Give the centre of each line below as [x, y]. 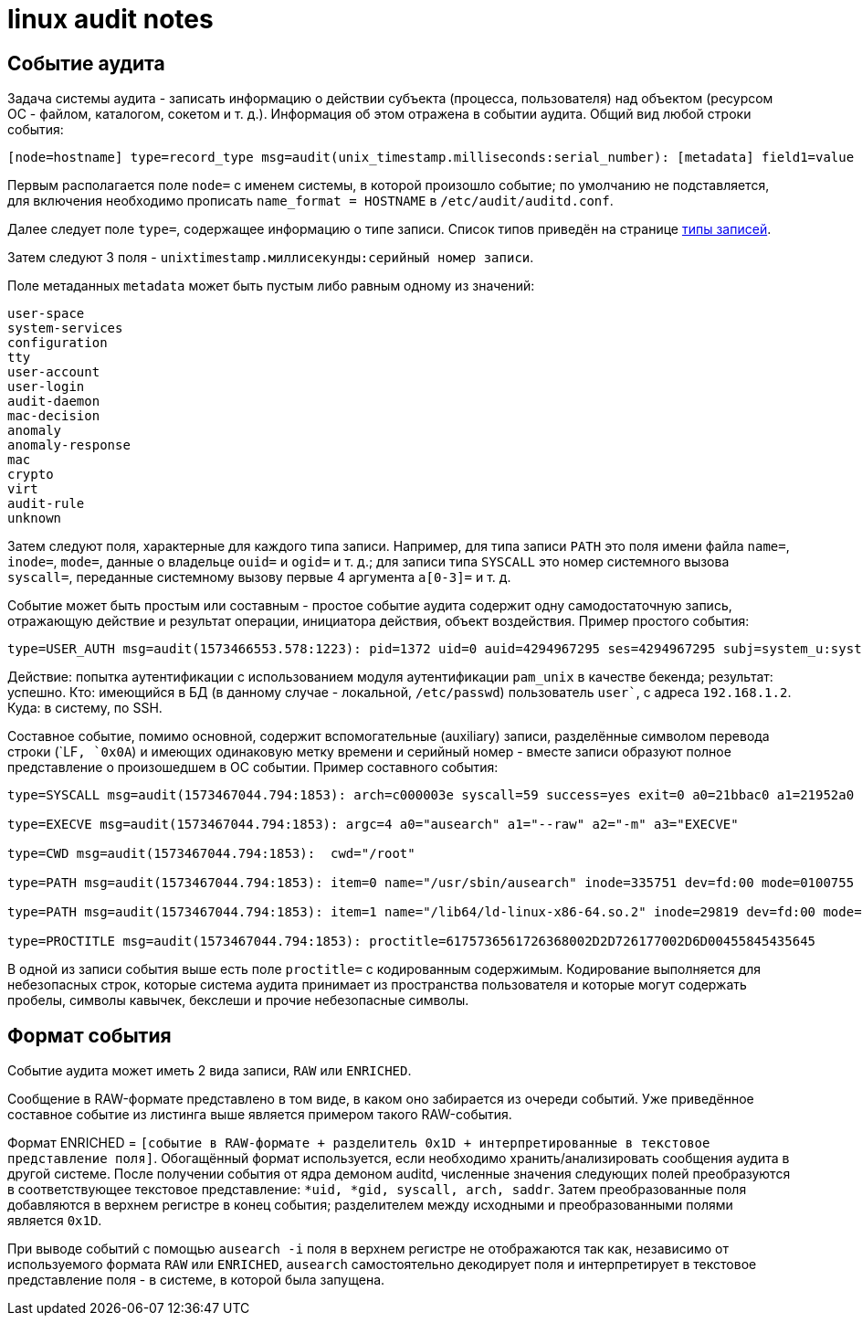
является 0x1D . [55, 1221]
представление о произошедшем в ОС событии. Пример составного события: [253, 767]
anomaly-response [69, 445]
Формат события [89, 1035]
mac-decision [54, 416]
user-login [46, 387]
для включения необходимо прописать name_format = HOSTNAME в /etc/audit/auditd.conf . [310, 201]
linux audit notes [110, 19]
